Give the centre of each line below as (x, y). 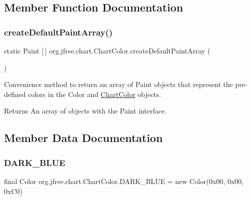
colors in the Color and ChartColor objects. (95, 94)
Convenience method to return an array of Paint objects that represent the (119, 84)
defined (15, 94)
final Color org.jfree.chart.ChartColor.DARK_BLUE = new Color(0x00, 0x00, (124, 181)
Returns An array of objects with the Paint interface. (85, 111)
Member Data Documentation (84, 138)
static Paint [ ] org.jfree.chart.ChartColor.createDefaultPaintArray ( (107, 50)
